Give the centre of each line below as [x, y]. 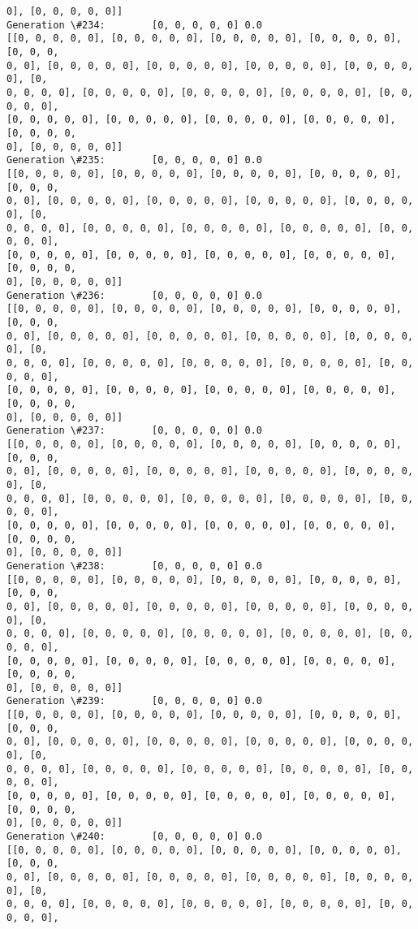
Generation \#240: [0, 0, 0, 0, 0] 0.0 [134, 837]
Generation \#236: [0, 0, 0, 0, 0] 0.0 [134, 295]
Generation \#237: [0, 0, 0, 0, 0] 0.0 [134, 431]
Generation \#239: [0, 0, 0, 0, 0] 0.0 [134, 701]
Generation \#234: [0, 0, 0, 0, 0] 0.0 [134, 25]
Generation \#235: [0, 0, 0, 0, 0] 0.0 [134, 160]
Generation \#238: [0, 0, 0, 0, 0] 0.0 [134, 566]
